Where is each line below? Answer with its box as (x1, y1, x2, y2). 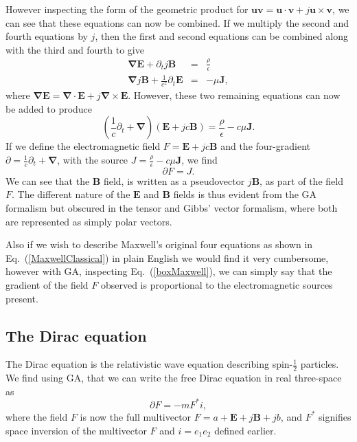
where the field (5, 409, 68, 423)
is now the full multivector (80, 409, 192, 423)
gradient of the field (5, 278, 89, 291)
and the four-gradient (220, 139, 310, 153)
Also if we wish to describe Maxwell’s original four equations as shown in (5, 237, 313, 252)
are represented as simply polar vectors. (5, 214, 172, 228)
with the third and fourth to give (5, 42, 144, 56)
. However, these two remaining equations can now (128, 88, 341, 102)
